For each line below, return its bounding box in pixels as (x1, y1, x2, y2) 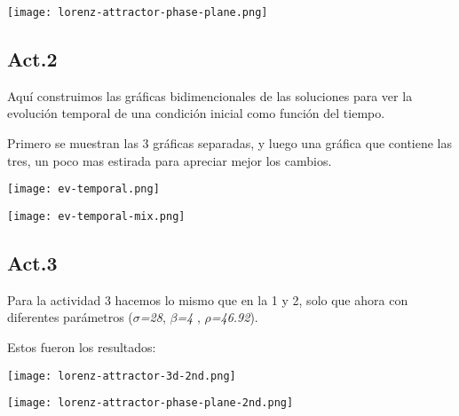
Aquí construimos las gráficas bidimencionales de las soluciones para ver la (7, 86, 413, 105)
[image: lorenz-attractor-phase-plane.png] (7, 6, 268, 19)
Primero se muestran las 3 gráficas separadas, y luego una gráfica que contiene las (7, 134, 453, 153)
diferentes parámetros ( (7, 308, 133, 326)
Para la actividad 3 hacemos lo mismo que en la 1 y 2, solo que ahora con (7, 290, 408, 309)
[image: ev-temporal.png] (7, 183, 160, 196)
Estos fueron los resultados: (7, 337, 156, 356)
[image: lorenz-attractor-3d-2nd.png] (7, 369, 236, 382)
